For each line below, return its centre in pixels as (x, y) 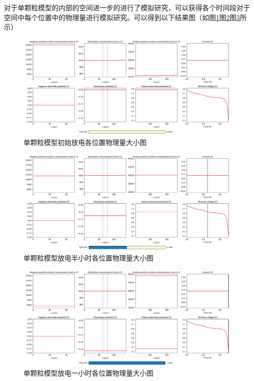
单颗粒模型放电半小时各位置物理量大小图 (88, 257)
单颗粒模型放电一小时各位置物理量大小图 (88, 373)
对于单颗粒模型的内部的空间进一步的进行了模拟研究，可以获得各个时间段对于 (127, 7)
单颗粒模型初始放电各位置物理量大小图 (85, 142)
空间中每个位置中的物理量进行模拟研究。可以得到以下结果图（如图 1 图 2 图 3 (122, 17)
